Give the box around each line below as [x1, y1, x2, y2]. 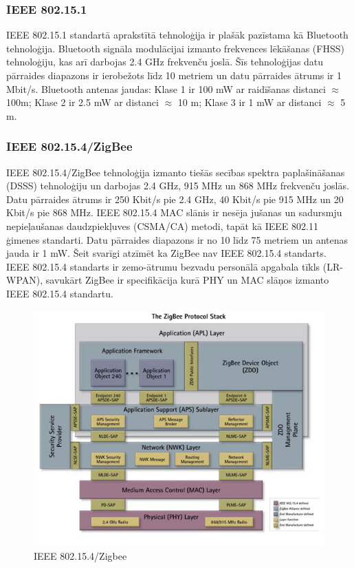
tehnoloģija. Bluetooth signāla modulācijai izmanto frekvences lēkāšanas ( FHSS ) [6, 41, 344, 55]
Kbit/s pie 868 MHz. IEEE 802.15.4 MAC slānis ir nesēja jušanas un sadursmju [6, 205, 342, 220]
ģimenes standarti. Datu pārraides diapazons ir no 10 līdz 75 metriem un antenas [6, 232, 348, 246]
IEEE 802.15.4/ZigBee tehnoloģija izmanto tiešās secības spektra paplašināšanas [6, 165, 345, 179]
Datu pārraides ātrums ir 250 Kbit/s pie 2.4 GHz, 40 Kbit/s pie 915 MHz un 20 [6, 191, 344, 206]
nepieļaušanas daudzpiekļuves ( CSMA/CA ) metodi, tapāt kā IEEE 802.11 [6, 218, 318, 233]
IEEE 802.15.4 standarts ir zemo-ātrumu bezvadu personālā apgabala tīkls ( [6, 259, 327, 273]
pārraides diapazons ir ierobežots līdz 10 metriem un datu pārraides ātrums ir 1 [6, 68, 342, 82]
